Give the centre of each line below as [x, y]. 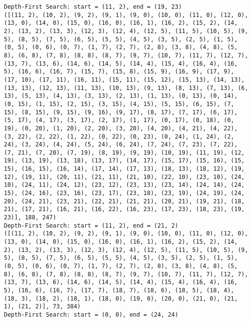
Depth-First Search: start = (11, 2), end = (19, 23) [93, 7]
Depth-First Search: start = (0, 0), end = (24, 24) [91, 314]
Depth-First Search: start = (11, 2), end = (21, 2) [91, 225]
